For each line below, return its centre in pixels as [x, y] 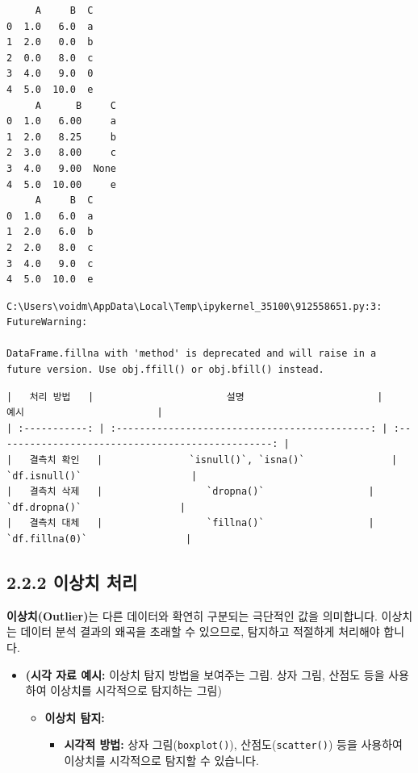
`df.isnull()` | [102, 476]
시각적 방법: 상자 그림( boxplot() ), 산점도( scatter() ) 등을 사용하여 [233, 744]
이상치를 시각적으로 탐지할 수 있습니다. [161, 760]
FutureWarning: [47, 322]
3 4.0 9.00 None [62, 168]
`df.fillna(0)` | [99, 539]
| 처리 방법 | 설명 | [195, 397]
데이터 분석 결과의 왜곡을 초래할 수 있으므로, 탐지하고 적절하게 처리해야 [200, 631]
